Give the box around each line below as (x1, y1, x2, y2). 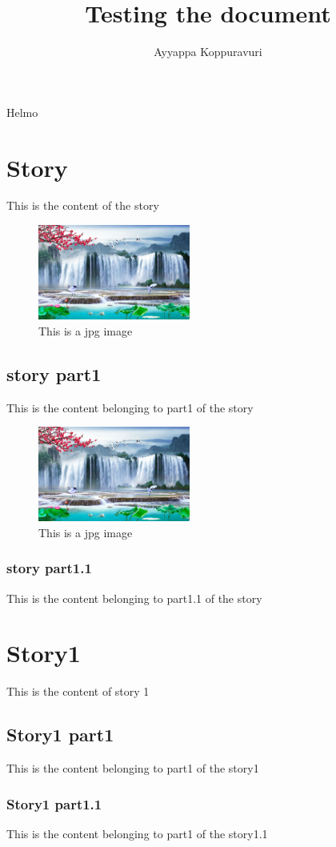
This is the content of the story (6, 197, 159, 214)
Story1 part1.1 (6, 793, 102, 813)
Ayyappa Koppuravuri (154, 43, 262, 60)
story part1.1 (6, 558, 92, 578)
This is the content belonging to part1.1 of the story (6, 589, 262, 606)
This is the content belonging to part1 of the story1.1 (6, 825, 268, 842)
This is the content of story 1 (6, 683, 150, 700)
